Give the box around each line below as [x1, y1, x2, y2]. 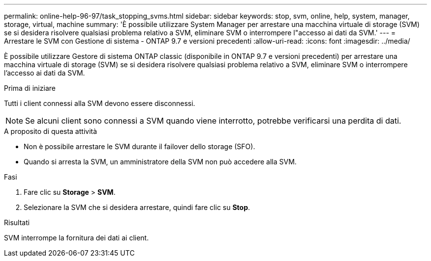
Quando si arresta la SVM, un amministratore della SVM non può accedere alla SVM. [24, 157, 297, 166]
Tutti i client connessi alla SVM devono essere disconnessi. [4, 99, 195, 107]
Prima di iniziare [4, 84, 56, 92]
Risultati [4, 218, 30, 227]
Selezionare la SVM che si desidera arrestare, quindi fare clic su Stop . [24, 203, 250, 211]
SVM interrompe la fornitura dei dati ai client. [4, 234, 149, 242]
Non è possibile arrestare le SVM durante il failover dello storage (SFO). [24, 142, 255, 151]
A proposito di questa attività [4, 127, 97, 135]
